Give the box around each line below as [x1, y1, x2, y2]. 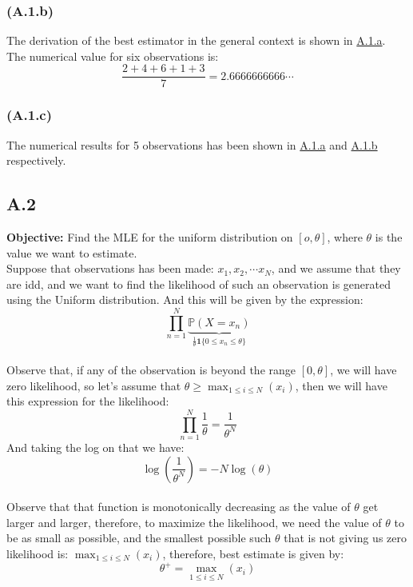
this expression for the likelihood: [6, 393, 169, 409]
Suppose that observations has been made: [6, 260, 214, 277]
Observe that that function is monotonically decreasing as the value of [6, 498, 351, 515]
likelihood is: [6, 545, 69, 561]
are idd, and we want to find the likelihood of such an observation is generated [6, 275, 391, 292]
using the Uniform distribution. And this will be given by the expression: [6, 291, 363, 308]
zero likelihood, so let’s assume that [6, 377, 181, 393]
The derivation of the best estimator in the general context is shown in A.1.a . [6, 32, 386, 49]
